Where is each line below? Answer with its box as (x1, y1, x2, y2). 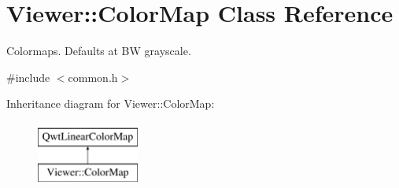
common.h (68, 68, 118, 85)
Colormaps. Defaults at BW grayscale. (6, 42, 191, 59)
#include (6, 68, 50, 85)
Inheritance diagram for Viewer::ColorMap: (6, 95, 215, 112)
